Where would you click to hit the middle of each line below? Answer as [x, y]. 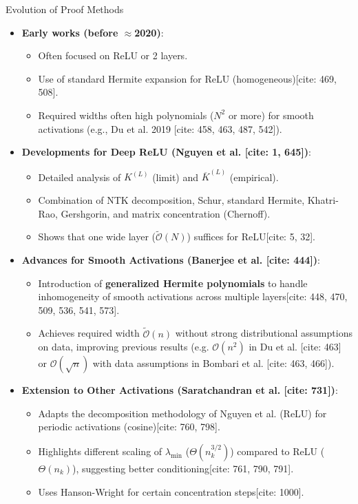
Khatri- [323, 200]
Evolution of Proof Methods [65, 9]
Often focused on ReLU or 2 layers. [113, 55]
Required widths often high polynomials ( [126, 115]
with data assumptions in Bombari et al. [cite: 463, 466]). [213, 363]
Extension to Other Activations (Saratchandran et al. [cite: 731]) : [180, 390]
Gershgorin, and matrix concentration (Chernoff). [166, 213]
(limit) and [176, 177]
